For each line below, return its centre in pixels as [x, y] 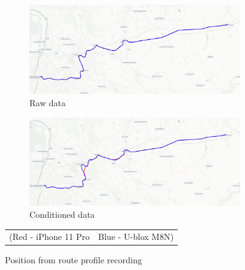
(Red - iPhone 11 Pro [50, 237]
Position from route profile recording [73, 260]
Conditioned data [62, 214]
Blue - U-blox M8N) [136, 237]
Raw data [47, 103]
